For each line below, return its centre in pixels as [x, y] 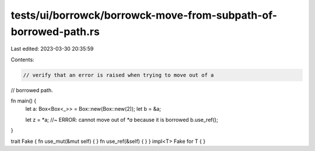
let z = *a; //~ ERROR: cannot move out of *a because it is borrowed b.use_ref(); [122, 120]
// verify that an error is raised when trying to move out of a [118, 75]
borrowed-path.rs [55, 31]
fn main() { [24, 101]
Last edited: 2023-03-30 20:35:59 [52, 49]
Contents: [22, 59]
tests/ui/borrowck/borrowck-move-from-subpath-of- [144, 15]
